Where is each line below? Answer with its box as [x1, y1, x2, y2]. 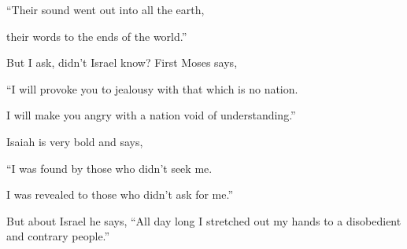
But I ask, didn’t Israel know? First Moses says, [6, 54, 238, 71]
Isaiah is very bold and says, [6, 133, 143, 149]
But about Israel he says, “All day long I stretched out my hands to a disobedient [6, 212, 401, 229]
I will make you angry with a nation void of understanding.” [6, 107, 296, 123]
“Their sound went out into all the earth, [6, 2, 205, 17]
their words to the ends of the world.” [6, 27, 187, 44]
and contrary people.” [6, 228, 110, 244]
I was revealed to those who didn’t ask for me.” [6, 186, 234, 203]
